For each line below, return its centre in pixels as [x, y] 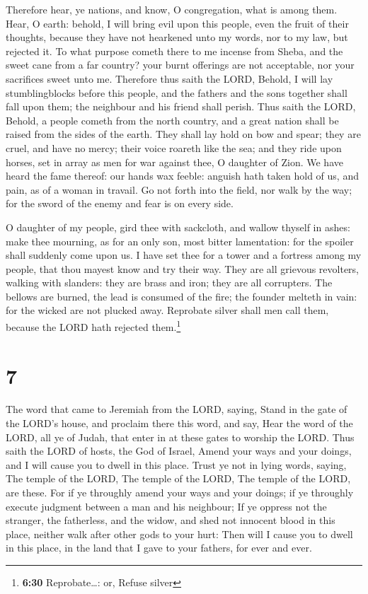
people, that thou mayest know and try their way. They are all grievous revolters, [183, 268]
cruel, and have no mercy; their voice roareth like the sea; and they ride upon [174, 147]
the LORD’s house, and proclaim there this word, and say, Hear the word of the [179, 423]
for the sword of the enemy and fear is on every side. [120, 203]
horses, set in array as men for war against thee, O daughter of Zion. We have [174, 162]
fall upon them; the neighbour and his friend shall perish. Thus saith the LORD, [181, 106]
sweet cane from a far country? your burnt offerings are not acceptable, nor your [180, 65]
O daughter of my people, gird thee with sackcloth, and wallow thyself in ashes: [178, 227]
